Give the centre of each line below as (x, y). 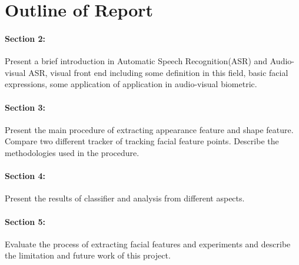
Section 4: (25, 176)
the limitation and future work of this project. (88, 255)
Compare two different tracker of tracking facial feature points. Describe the (142, 141)
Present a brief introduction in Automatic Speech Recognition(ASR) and (136, 61)
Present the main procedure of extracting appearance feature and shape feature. (149, 129)
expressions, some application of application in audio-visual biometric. (131, 84)
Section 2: (25, 38)
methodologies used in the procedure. (72, 152)
